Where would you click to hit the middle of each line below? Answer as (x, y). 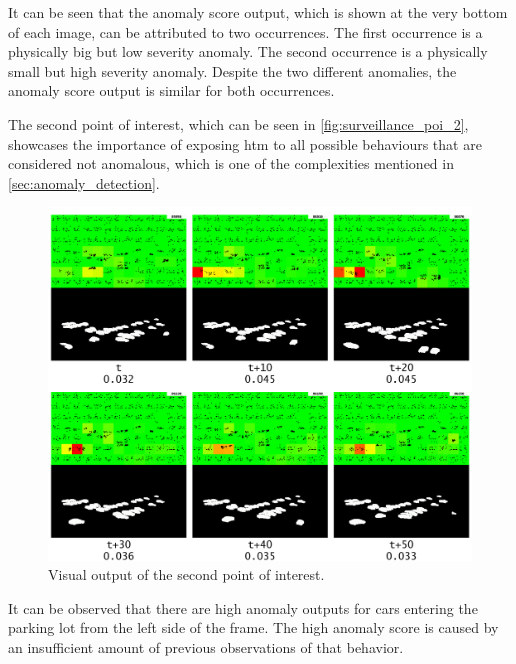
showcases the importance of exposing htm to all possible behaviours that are (245, 143)
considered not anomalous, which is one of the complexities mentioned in (231, 163)
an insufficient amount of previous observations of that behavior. (206, 646)
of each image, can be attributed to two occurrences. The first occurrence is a (245, 31)
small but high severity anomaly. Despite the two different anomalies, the (232, 70)
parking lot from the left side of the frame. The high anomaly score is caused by (253, 627)
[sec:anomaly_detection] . (84, 182)
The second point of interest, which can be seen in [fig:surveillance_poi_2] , (238, 123)
